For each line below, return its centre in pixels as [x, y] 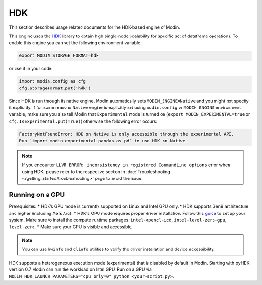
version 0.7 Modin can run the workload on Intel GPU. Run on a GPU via [81, 269]
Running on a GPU [37, 195]
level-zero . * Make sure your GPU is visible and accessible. [71, 227]
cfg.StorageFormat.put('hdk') [55, 88]
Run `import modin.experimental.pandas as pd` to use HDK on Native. [104, 141]
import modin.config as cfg [52, 81]
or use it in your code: [31, 69]
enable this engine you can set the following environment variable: [75, 43]
